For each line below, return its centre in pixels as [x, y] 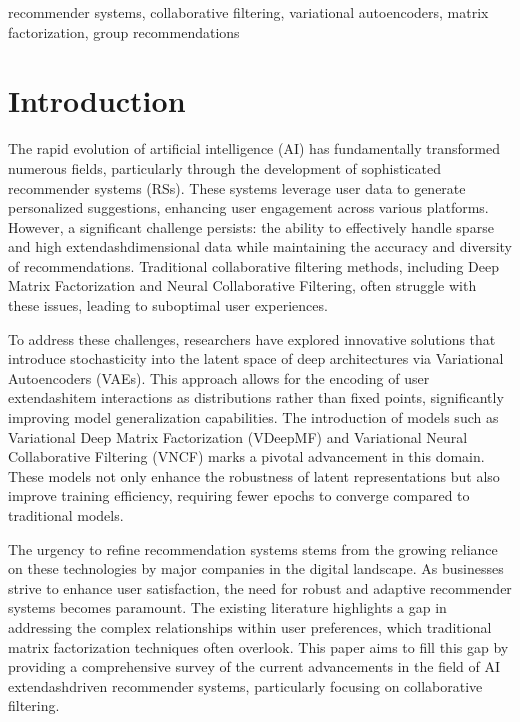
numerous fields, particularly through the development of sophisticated [224, 167]
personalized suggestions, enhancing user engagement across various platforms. [248, 207]
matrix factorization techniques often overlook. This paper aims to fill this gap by [258, 646]
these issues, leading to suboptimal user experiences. [168, 305]
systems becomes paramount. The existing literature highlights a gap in [227, 607]
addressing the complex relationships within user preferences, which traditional [250, 626]
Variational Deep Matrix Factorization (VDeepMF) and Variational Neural [238, 436]
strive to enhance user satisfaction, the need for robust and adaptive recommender [260, 587]
